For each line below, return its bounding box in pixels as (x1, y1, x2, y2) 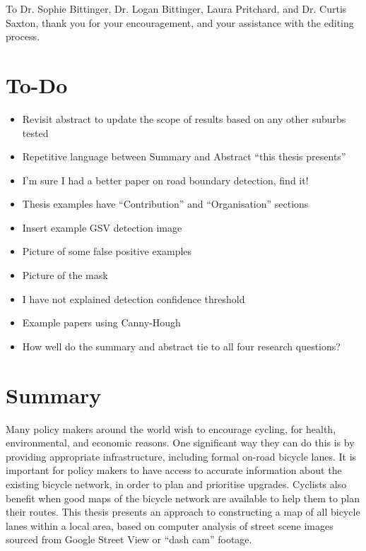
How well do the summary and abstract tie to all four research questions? (22, 338, 341, 353)
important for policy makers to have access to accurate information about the (6, 463, 342, 478)
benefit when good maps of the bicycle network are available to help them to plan (6, 490, 360, 505)
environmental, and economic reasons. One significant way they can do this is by (6, 435, 355, 450)
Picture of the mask (22, 268, 108, 283)
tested (22, 125, 49, 140)
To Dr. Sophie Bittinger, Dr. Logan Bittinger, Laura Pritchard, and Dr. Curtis (6, 1, 347, 16)
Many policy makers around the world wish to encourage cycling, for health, (6, 421, 336, 436)
